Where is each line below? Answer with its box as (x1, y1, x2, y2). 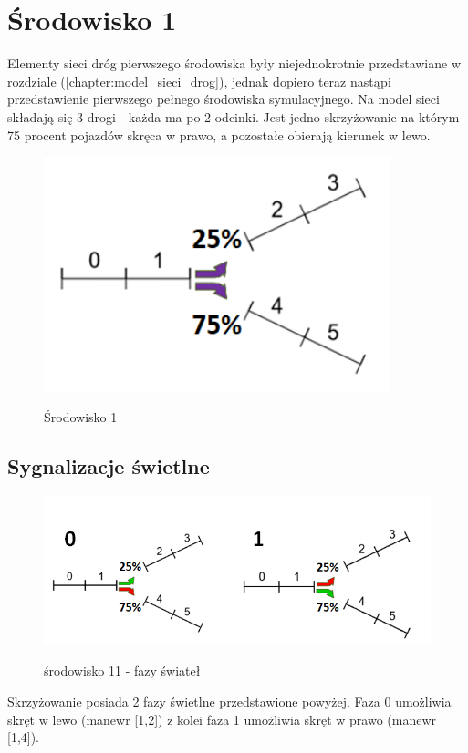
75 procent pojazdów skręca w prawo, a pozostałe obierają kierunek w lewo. (7, 125, 431, 144)
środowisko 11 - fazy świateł (44, 661, 201, 680)
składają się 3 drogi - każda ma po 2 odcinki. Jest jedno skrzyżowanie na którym (7, 107, 460, 126)
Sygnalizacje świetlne (7, 452, 210, 480)
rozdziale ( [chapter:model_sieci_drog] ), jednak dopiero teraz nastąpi (7, 71, 391, 90)
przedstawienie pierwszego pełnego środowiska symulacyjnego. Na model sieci (7, 89, 440, 108)
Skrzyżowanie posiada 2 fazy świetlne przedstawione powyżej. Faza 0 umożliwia (7, 691, 452, 710)
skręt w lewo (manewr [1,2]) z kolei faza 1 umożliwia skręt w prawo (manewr (7, 709, 437, 728)
